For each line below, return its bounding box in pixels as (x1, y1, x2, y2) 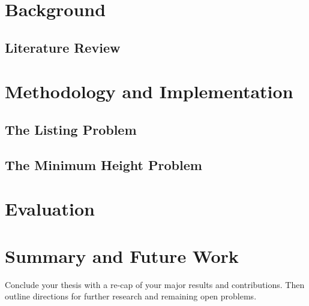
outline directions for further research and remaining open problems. (5, 290, 257, 302)
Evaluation (5, 196, 95, 221)
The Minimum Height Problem (5, 155, 202, 174)
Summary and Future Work (5, 243, 239, 268)
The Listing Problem (5, 120, 137, 138)
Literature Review (5, 38, 121, 56)
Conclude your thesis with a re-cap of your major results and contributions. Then (5, 278, 305, 290)
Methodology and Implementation (5, 79, 293, 104)
